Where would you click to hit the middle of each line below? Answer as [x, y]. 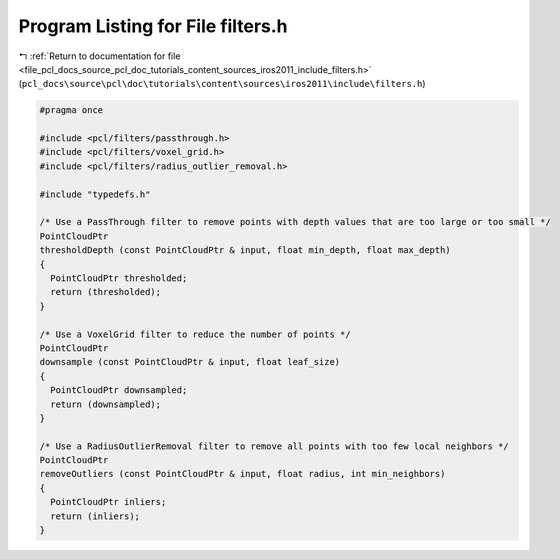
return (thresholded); [106, 292]
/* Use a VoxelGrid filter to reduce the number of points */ [195, 334]
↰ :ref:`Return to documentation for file [99, 56]
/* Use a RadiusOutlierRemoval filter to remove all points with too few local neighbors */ [274, 446]
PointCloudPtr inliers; [108, 502]
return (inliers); [95, 516]
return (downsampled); [106, 404]
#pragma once [71, 110]
